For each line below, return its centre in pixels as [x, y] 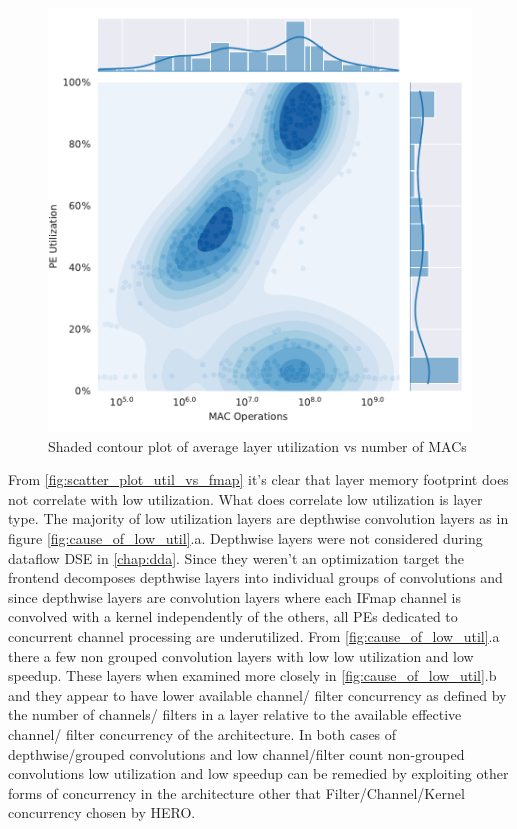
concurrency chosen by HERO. [102, 812]
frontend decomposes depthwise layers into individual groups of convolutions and [255, 577]
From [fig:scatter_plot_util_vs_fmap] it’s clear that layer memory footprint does [258, 479]
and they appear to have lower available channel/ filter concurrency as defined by [257, 694]
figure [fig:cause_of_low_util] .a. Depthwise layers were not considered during [245, 537]
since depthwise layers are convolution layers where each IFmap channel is [234, 596]
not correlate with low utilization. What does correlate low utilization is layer [245, 498]
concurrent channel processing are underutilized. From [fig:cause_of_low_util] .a [254, 635]
